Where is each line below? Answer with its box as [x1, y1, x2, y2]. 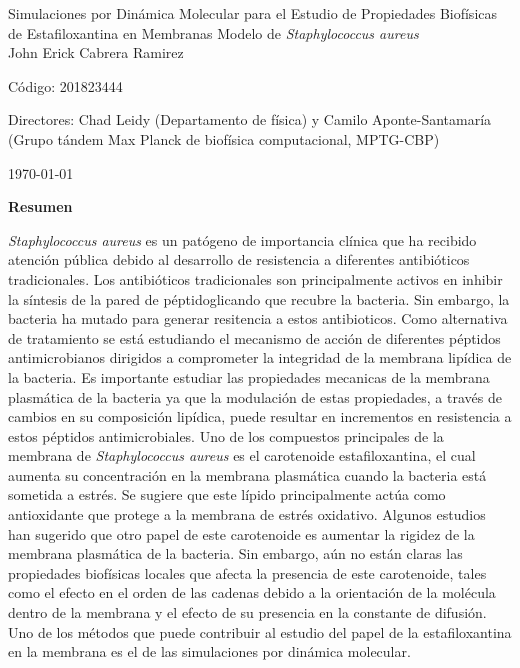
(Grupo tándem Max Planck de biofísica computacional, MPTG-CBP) [8, 128, 440, 149]
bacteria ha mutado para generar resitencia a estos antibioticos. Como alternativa [8, 308, 508, 329]
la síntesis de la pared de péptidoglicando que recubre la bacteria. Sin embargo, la [8, 288, 510, 309]
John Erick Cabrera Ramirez [8, 42, 184, 63]
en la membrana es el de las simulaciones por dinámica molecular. [8, 641, 411, 662]
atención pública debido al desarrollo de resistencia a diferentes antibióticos [8, 249, 470, 270]
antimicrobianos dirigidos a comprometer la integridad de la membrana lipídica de [8, 347, 512, 368]
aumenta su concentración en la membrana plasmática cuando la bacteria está [8, 464, 487, 485]
